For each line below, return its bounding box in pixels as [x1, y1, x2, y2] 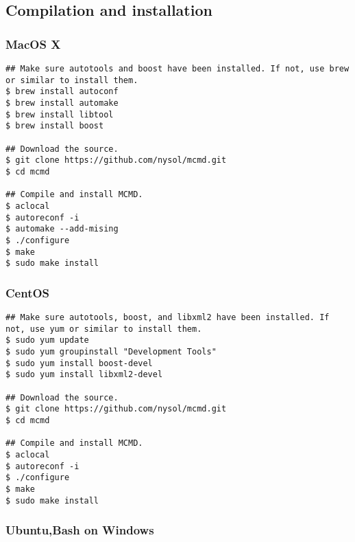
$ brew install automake [5, 98, 119, 108]
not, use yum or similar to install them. [5, 324, 202, 334]
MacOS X [5, 35, 61, 52]
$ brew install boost [5, 121, 104, 131]
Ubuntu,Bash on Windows [5, 521, 154, 539]
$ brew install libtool [5, 109, 114, 120]
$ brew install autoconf [5, 87, 119, 97]
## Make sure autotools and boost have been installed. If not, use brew [5, 64, 350, 74]
